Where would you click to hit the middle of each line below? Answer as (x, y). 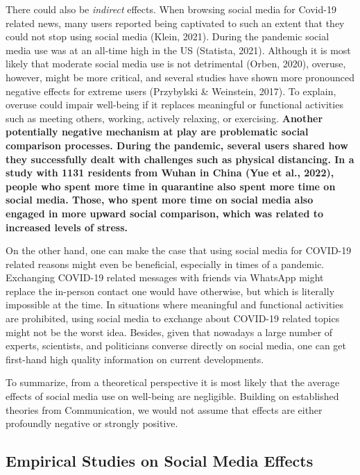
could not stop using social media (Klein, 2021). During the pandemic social (168, 36)
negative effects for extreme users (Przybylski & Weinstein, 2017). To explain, (171, 91)
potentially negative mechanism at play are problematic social (157, 132)
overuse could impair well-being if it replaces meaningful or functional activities (174, 105)
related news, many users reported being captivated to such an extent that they (175, 23)
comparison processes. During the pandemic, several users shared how (177, 145)
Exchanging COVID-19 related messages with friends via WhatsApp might (165, 277)
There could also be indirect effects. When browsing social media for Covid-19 (171, 9)
